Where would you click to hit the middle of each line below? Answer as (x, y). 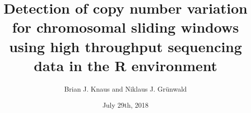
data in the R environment (125, 65)
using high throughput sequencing (125, 46)
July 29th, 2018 (125, 105)
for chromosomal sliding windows (125, 27)
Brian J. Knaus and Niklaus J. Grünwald (125, 88)
